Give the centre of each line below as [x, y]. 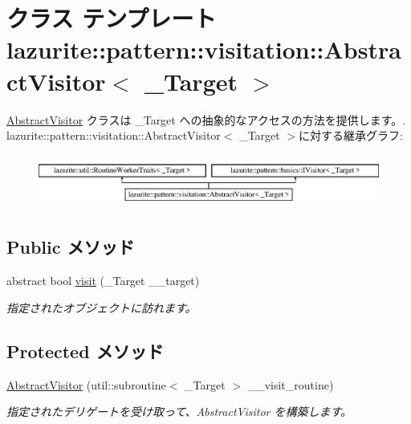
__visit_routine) [291, 384]
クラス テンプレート [112, 18]
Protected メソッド [85, 351]
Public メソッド [71, 247]
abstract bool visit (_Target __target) [103, 281]
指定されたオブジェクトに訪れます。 [102, 307]
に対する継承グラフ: [351, 135]
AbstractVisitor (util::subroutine [86, 384]
